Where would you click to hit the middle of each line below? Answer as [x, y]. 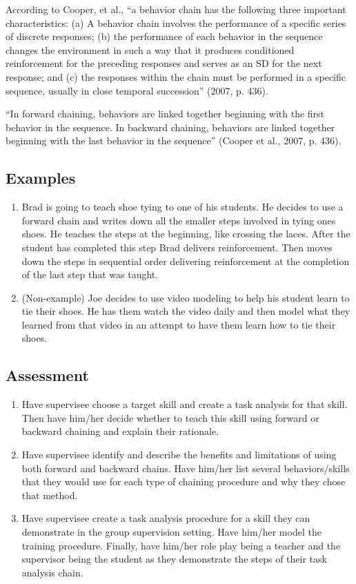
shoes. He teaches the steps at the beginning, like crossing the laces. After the [186, 234]
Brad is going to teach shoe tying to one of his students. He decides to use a [182, 207]
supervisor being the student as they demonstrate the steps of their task [174, 559]
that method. [50, 495]
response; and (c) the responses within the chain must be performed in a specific [176, 76]
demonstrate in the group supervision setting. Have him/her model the [171, 532]
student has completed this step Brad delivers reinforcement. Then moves [177, 247]
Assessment [47, 375]
